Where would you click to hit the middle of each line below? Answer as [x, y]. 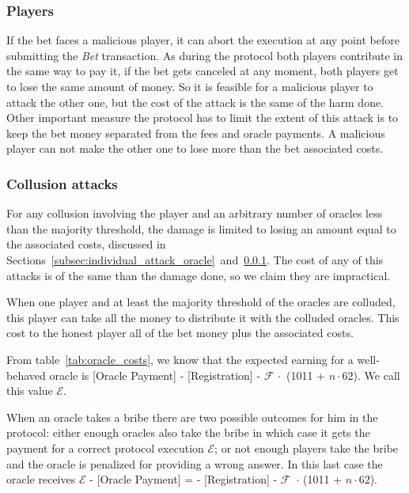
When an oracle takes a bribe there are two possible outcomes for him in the [192, 417]
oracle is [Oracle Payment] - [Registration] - [155, 375]
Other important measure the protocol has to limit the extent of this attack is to [203, 118]
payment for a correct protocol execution [105, 447]
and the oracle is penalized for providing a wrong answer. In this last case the [195, 463]
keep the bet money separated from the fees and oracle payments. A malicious [196, 133]
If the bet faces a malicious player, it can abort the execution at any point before [203, 40]
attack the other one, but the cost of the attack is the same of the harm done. [195, 102]
